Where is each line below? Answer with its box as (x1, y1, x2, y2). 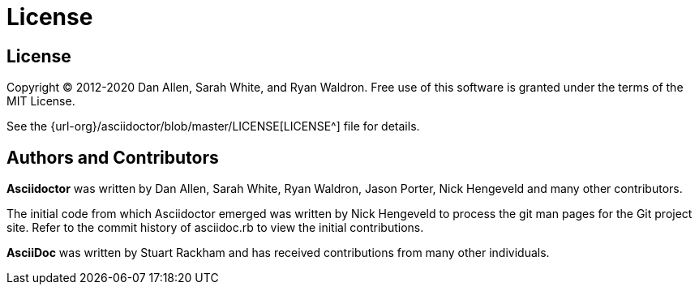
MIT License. (6, 94, 75, 109)
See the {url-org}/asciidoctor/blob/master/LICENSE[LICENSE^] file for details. (6, 119, 420, 134)
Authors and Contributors (6, 147, 219, 168)
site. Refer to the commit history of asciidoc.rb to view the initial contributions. (6, 220, 424, 235)
